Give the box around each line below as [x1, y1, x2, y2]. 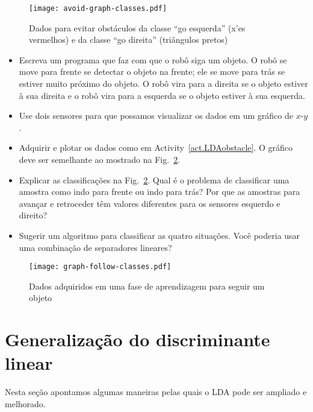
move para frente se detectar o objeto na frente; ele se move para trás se [19, 65, 285, 78]
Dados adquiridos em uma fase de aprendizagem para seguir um [29, 279, 265, 292]
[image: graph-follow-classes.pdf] [29, 262, 172, 271]
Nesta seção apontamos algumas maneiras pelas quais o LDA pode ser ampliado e [5, 385, 307, 398]
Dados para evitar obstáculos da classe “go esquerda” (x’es [29, 21, 246, 34]
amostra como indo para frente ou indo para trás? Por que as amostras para [19, 185, 300, 198]
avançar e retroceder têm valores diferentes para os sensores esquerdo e [19, 197, 280, 209]
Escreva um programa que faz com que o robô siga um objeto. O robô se [19, 53, 287, 66]
